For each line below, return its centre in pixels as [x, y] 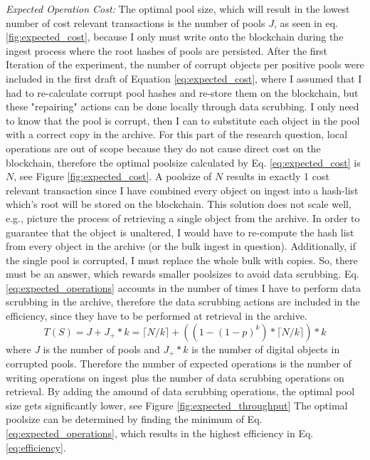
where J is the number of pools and [83, 349]
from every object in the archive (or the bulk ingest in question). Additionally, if [181, 246]
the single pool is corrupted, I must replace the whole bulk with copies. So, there [182, 260]
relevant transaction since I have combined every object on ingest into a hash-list [182, 190]
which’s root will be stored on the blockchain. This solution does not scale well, [179, 204]
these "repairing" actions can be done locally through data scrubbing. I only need [183, 106]
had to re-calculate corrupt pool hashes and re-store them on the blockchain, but [182, 92]
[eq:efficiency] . [36, 447]
